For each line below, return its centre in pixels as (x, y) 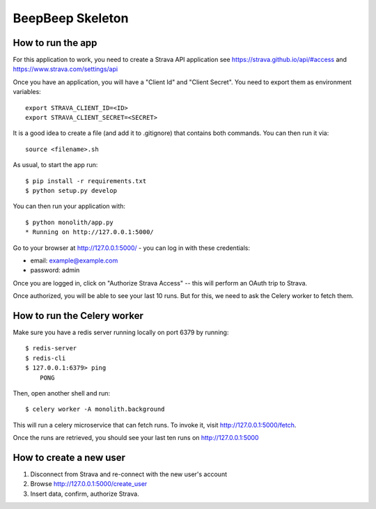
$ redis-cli (46, 358)
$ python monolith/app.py (70, 222)
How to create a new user (69, 457)
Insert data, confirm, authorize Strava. (85, 494)
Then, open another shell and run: (62, 393)
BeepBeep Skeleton (71, 18)
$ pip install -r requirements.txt (86, 181)
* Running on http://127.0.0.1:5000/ (90, 232)
